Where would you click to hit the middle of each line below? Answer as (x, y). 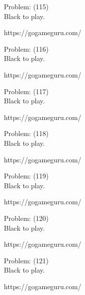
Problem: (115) (26, 6)
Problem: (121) (26, 260)
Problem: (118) (26, 133)
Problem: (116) (26, 49)
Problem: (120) (26, 218)
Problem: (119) (26, 176)
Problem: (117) (26, 91)
